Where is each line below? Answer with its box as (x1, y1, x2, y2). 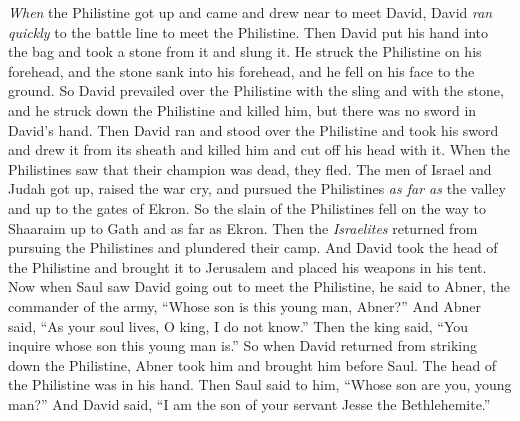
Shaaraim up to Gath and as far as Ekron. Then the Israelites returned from (8, 217, 478, 238)
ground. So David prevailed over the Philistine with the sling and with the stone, (8, 80, 504, 101)
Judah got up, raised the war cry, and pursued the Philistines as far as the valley (8, 178, 506, 199)
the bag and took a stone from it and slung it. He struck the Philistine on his (8, 41, 482, 62)
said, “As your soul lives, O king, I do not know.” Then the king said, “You (8, 315, 469, 336)
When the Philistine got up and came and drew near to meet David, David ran (8, 2, 493, 22)
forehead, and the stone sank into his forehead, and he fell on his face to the (8, 60, 475, 81)
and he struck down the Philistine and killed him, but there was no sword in (8, 99, 477, 120)
